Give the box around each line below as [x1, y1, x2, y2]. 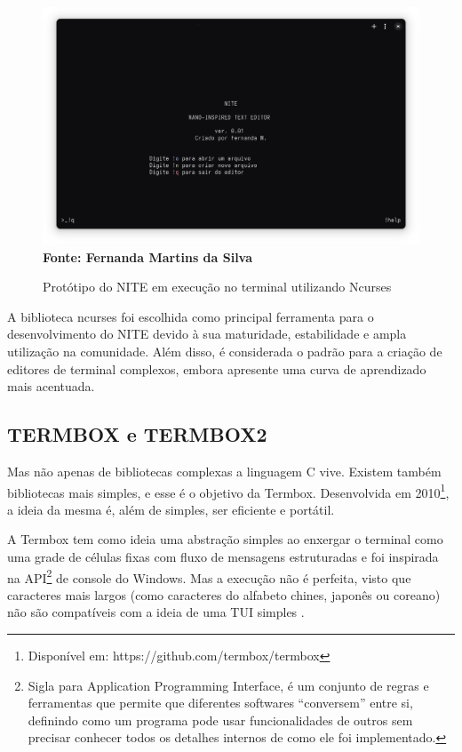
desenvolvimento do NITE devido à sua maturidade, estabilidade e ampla [7, 324, 407, 343]
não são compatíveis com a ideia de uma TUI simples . [7, 603, 305, 621]
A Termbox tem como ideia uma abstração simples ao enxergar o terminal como [7, 530, 443, 548]
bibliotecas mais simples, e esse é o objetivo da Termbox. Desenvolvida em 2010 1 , [7, 480, 450, 501]
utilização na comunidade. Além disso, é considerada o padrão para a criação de [7, 342, 442, 361]
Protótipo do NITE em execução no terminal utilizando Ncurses [43, 277, 392, 296]
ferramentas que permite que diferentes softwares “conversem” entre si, [28, 693, 413, 712]
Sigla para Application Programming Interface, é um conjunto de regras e [28, 676, 429, 694]
